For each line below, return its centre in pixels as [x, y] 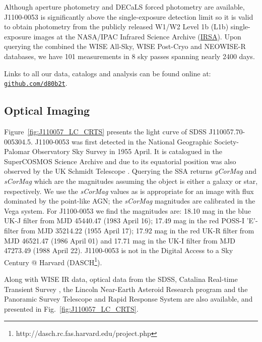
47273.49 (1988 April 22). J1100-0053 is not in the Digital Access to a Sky [119, 250]
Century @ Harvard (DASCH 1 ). [53, 261]
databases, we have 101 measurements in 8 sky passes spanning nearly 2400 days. [129, 56]
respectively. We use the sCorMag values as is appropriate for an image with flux [129, 191]
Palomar [17, 151]
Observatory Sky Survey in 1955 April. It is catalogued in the [127, 151]
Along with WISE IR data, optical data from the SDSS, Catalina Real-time [121, 279]
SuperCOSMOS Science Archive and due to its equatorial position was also [120, 161]
